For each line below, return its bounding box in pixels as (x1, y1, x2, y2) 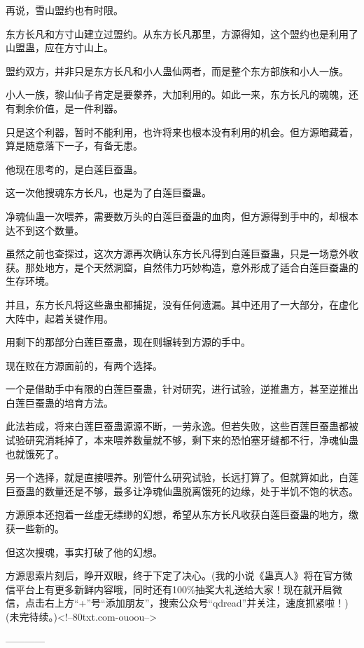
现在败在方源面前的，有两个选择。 (6, 358, 162, 372)
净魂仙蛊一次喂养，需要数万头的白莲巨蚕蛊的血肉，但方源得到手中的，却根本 (6, 208, 358, 223)
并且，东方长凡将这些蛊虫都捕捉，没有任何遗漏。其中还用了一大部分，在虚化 (6, 297, 358, 311)
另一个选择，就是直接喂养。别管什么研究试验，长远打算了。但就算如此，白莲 (6, 470, 358, 485)
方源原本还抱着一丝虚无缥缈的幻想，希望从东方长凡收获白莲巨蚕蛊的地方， (6, 507, 349, 522)
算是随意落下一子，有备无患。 (6, 138, 143, 153)
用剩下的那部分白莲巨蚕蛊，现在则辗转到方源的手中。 (6, 335, 251, 349)
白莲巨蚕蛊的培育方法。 (6, 395, 113, 410)
